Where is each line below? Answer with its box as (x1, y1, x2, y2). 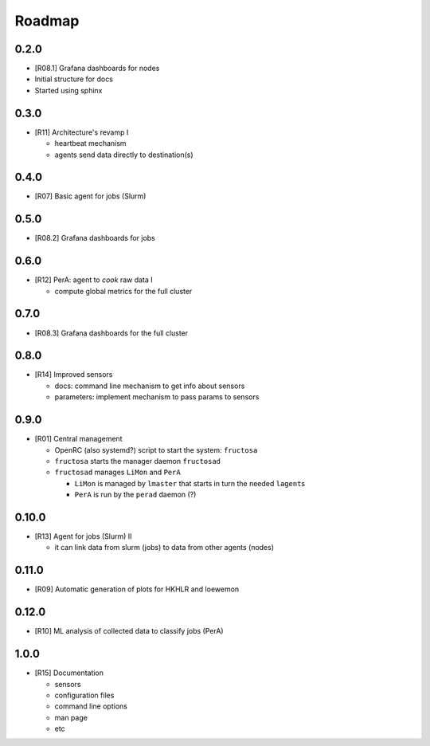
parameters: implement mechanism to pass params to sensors (54, 392, 260, 402)
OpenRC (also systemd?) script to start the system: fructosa (54, 445, 258, 454)
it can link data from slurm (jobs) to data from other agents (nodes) (54, 543, 275, 552)
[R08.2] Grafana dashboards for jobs (34, 234, 155, 243)
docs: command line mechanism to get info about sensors (54, 381, 245, 391)
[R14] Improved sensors (34, 370, 113, 379)
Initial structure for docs (34, 74, 113, 84)
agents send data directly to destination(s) (54, 150, 194, 159)
